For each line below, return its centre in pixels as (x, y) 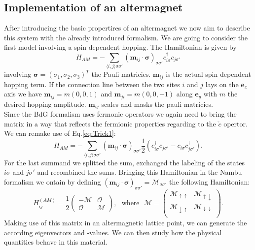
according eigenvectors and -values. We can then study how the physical (113, 232)
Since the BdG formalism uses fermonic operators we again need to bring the (120, 114)
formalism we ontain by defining (53, 181)
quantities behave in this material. (56, 242)
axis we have (23, 94)
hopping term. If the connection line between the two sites (92, 84)
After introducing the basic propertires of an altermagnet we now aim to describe (127, 28)
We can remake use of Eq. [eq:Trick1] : (60, 133)
